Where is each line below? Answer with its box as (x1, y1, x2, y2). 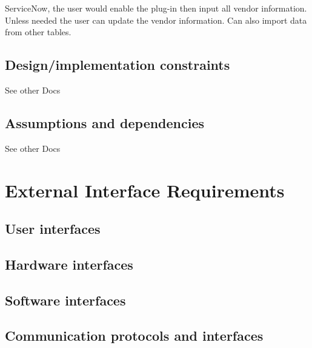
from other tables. (5, 26, 71, 38)
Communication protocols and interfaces (5, 326, 264, 345)
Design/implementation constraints (5, 55, 230, 74)
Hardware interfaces (5, 254, 133, 273)
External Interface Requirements (5, 177, 285, 202)
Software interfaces (5, 290, 126, 309)
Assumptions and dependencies (5, 113, 205, 132)
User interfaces (5, 219, 101, 238)
